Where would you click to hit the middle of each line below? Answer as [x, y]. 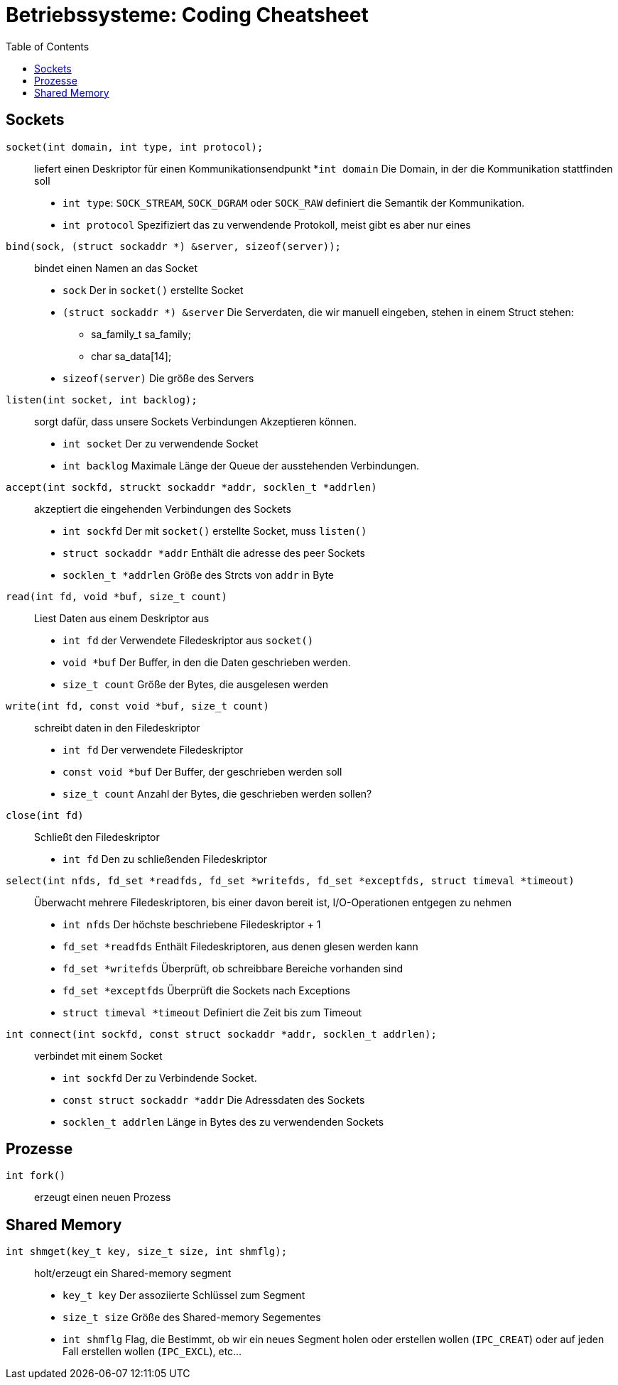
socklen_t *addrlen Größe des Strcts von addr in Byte [198, 575]
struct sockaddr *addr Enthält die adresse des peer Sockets [214, 553]
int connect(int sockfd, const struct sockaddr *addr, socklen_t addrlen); [221, 1034]
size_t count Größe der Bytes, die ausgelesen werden [195, 684]
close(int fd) [45, 815]
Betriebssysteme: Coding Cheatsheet [187, 15]
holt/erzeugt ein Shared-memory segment [133, 1273]
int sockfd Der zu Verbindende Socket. [160, 1077]
